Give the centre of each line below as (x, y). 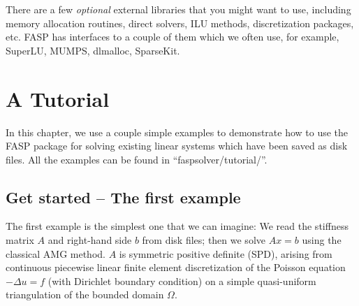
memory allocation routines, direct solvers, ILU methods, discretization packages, (180, 23)
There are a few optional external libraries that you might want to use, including (178, 9)
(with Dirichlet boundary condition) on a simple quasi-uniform (182, 280)
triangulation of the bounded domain (85, 294)
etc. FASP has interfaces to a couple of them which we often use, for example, (173, 37)
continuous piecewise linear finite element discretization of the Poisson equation (176, 267)
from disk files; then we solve (204, 240)
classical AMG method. (56, 253)
